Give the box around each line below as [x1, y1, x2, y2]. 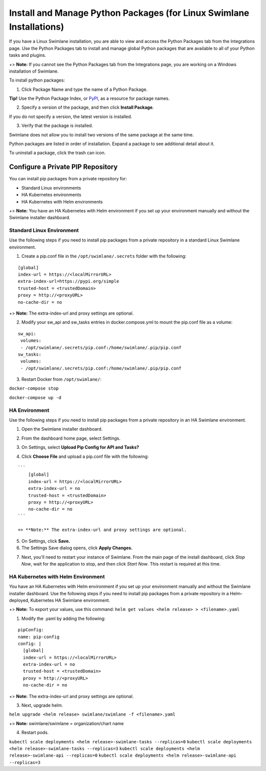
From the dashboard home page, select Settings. [21, 435, 121, 441]
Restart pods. [21, 730, 49, 735]
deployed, [9, 597, 30, 603]
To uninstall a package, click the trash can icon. [9, 150, 106, 156]
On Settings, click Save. [21, 538, 70, 544]
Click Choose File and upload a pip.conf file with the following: [21, 453, 149, 459]
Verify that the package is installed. [21, 122, 93, 128]
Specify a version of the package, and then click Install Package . [21, 104, 154, 111]
